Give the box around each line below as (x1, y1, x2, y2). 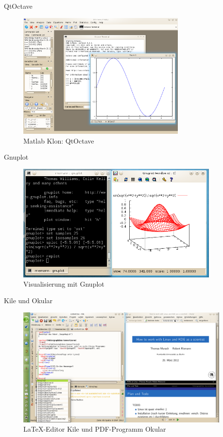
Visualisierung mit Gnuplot (23, 279, 104, 289)
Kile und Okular (4, 295, 53, 306)
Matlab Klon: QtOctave (23, 135, 94, 146)
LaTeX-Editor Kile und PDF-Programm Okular (23, 424, 166, 434)
